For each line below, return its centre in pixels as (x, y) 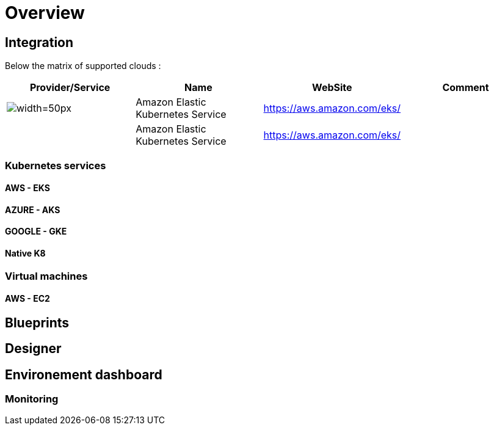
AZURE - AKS (33, 210)
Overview (45, 13)
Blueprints (37, 322)
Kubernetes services (56, 165)
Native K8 (25, 253)
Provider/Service (70, 88)
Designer (33, 349)
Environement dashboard (84, 374)
